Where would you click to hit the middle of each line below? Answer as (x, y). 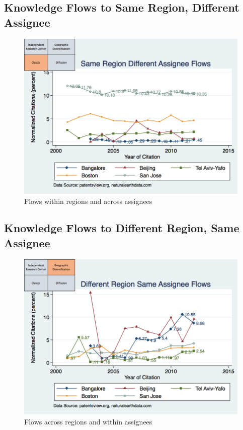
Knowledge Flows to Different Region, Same (122, 228)
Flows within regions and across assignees (88, 201)
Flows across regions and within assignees (88, 421)
